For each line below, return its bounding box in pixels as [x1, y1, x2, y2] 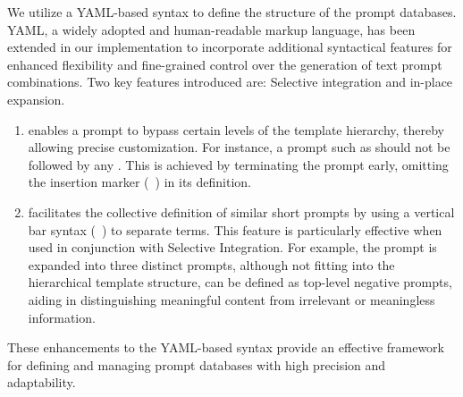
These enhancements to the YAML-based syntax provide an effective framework [7, 338, 445, 357]
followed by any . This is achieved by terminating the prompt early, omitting [28, 155, 449, 173]
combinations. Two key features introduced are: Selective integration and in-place [7, 72, 453, 91]
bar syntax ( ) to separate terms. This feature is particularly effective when [28, 220, 442, 239]
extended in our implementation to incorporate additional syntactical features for [7, 38, 452, 56]
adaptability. [7, 373, 76, 392]
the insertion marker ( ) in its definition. [28, 173, 251, 191]
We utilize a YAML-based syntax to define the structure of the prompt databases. [7, 3, 457, 21]
